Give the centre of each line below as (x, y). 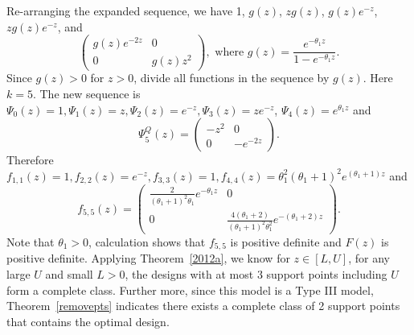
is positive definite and (286, 242)
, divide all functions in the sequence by (232, 78)
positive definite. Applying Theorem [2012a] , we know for (148, 258)
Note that (31, 242)
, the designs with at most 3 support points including (256, 274)
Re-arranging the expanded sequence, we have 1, (126, 10)
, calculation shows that (147, 242)
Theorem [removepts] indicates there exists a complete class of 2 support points (203, 306)
